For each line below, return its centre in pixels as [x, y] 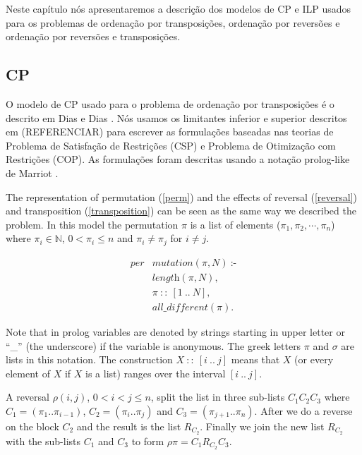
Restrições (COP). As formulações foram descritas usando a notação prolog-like [178, 159]
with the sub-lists [43, 441]
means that [255, 359]
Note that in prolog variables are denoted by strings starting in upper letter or [175, 331]
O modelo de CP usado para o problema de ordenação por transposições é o [170, 103]
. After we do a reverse [303, 410]
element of [28, 373]
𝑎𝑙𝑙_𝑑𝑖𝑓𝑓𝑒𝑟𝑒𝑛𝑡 [180, 307]
